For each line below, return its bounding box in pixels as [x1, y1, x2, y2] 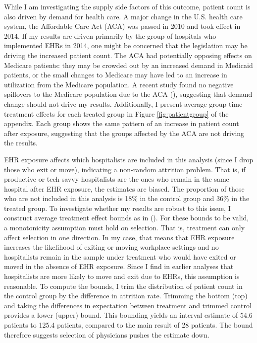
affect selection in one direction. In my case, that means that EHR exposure [4, 232, 235, 242]
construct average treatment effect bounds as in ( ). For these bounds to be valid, [4, 212, 249, 223]
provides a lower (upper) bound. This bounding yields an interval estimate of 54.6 [4, 310, 253, 320]
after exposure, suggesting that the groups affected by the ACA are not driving [4, 128, 245, 138]
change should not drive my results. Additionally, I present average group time [4, 98, 243, 109]
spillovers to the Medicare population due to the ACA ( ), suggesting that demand [4, 89, 253, 99]
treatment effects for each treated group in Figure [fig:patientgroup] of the [4, 108, 229, 119]
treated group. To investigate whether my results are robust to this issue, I [4, 203, 231, 213]
